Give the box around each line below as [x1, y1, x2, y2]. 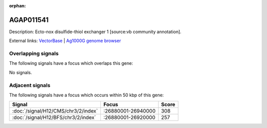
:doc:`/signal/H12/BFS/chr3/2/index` [12, 114, 96, 121]
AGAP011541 [9, 15, 49, 24]
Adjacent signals [9, 82, 50, 88]
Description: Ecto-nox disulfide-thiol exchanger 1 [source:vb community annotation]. [9, 29, 181, 35]
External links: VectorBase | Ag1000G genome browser [9, 38, 121, 44]
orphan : [9, 3, 26, 8]
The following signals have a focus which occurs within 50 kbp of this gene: [9, 92, 164, 98]
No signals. [9, 69, 32, 75]
